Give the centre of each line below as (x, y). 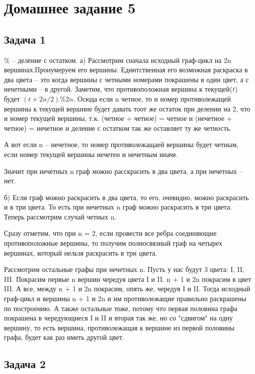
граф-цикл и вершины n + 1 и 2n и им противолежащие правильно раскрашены (125, 298)
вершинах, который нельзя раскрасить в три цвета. (81, 252)
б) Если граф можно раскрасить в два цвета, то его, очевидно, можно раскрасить (127, 197)
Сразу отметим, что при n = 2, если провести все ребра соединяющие (110, 233)
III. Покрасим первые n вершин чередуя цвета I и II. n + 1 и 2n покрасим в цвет (128, 279)
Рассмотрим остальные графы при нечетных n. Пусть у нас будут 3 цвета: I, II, (124, 269)
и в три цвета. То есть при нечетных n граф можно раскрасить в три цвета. (118, 207)
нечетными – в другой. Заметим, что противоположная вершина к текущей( (118, 89)
